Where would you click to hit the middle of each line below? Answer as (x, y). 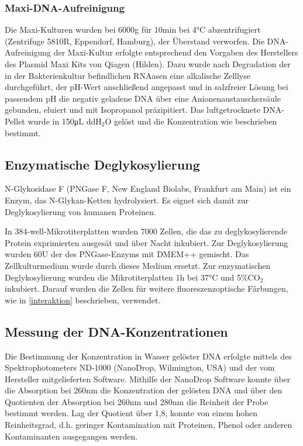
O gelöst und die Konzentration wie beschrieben (191, 121)
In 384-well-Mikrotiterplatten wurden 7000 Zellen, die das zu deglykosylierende (146, 231)
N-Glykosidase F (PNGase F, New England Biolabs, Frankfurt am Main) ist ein (148, 189)
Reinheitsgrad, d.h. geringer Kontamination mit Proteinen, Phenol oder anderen (149, 425)
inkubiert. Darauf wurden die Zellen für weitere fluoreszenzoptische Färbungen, (147, 288)
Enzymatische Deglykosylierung (102, 164)
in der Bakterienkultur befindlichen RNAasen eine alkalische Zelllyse (128, 75)
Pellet (15, 121)
